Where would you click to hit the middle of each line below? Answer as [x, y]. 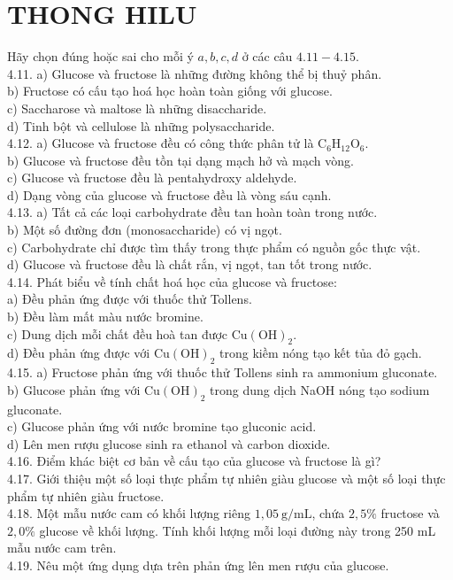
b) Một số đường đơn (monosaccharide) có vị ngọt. [145, 230]
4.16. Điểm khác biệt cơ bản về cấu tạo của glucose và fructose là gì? [194, 461]
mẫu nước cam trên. [62, 548]
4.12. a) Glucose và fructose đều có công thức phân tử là [161, 143]
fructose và [410, 513]
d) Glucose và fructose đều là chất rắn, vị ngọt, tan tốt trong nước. [190, 264]
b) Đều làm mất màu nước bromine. [105, 317]
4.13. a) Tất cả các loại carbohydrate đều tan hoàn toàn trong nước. [192, 212]
